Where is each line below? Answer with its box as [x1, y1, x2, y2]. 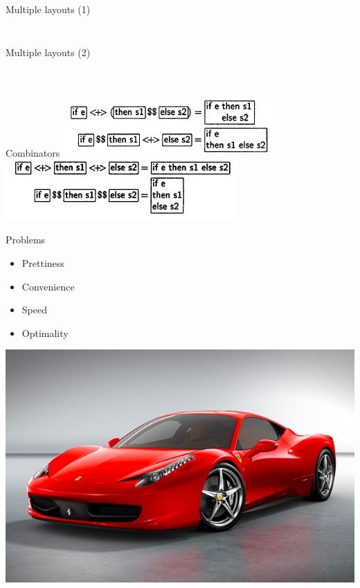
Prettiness [21, 255, 64, 270]
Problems [6, 232, 46, 247]
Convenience [21, 279, 75, 293]
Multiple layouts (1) [6, 2, 91, 16]
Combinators [6, 146, 60, 160]
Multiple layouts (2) [6, 44, 91, 59]
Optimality [21, 325, 69, 340]
